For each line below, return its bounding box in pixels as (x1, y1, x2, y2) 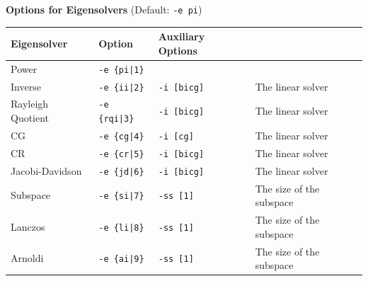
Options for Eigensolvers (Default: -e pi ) (6, 2, 202, 16)
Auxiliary (158, 29, 205, 44)
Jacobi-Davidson (11, 163, 82, 178)
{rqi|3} (98, 114, 134, 125)
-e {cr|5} (98, 149, 144, 159)
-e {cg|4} (98, 131, 144, 142)
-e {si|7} (98, 191, 144, 202)
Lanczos (11, 219, 45, 234)
